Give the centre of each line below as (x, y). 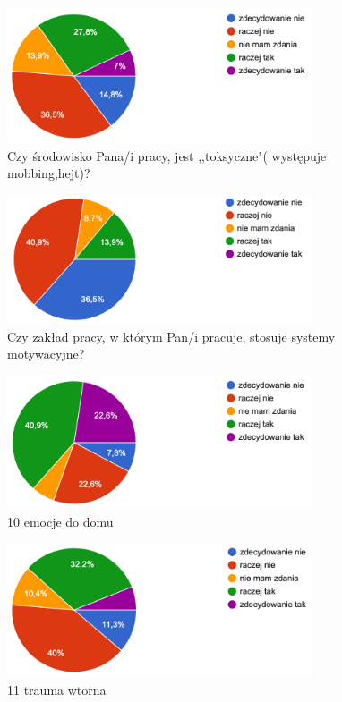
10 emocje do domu (60, 522)
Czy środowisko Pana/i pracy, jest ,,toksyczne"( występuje (167, 155)
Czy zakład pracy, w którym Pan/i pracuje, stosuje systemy (171, 336)
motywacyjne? (46, 354)
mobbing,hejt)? (49, 173)
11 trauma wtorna (57, 689)
